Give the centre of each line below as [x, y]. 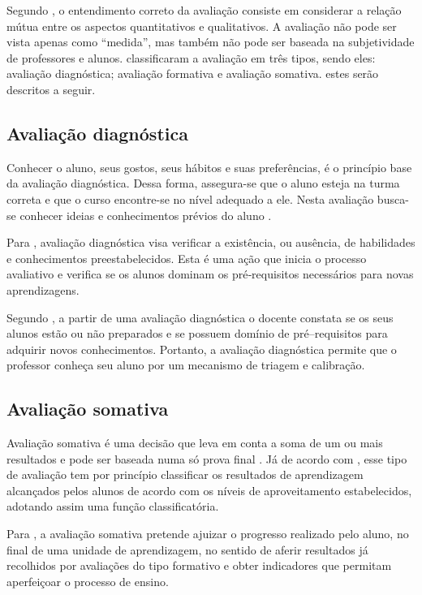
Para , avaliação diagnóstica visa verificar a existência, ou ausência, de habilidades [211, 242]
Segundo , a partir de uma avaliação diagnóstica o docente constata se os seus [200, 317]
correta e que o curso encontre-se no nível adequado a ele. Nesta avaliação [190, 198]
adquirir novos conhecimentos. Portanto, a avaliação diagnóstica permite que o [202, 349]
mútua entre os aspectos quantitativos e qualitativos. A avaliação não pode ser [202, 26]
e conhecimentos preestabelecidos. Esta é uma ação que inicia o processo [187, 258]
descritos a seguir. [51, 89]
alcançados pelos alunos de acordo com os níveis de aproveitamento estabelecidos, [209, 490]
